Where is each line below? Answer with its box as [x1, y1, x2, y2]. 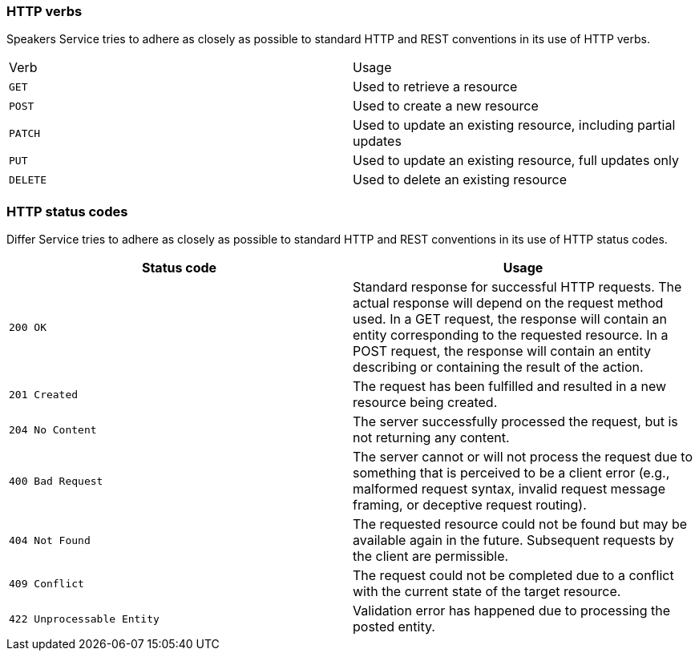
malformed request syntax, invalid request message [353, 481, 665, 498]
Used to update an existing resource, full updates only [353, 152, 679, 169]
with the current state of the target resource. [353, 583, 621, 600]
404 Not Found [9, 534, 91, 546]
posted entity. [353, 619, 435, 635]
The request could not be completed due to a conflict [353, 567, 674, 584]
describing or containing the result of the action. [353, 359, 644, 376]
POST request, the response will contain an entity [353, 343, 651, 360]
